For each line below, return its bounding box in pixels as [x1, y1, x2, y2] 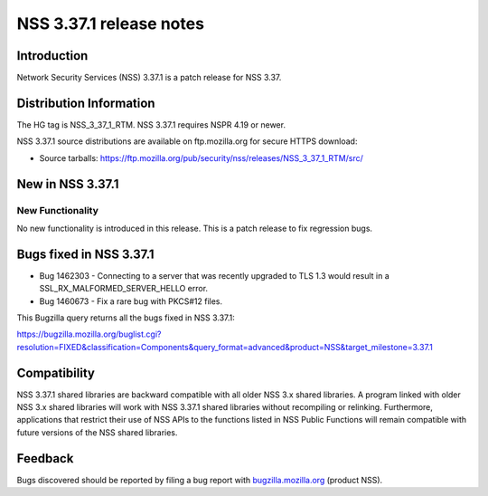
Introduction [16, 48, 89, 63]
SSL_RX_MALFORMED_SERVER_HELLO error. [39, 283, 208, 294]
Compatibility [16, 365, 95, 380]
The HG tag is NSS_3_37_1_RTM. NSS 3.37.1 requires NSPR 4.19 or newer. [16, 119, 286, 130]
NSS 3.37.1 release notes [16, 14, 205, 33]
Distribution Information [16, 95, 155, 110]
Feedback [16, 451, 74, 466]
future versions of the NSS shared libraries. [16, 426, 178, 438]
